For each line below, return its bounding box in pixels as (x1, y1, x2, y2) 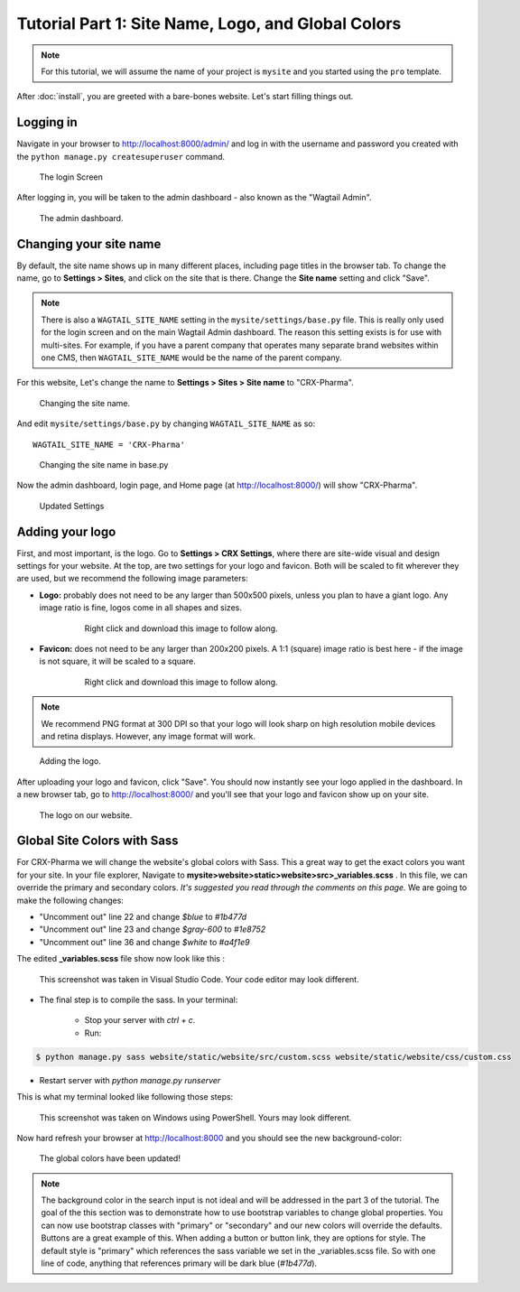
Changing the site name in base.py (39, 460, 169, 469)
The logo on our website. (39, 809, 133, 821)
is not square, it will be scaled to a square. (39, 655, 196, 667)
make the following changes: (16, 895, 124, 906)
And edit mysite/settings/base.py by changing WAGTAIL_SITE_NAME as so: (16, 418, 316, 429)
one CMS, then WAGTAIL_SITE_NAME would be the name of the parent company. (41, 352, 342, 363)
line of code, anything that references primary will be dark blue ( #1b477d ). (41, 1258, 318, 1269)
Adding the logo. (39, 756, 101, 767)
